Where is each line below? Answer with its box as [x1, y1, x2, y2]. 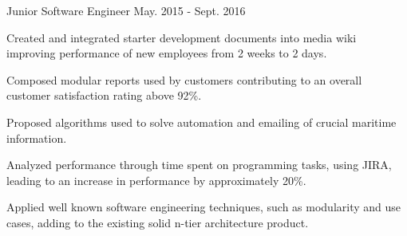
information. [6, 129, 67, 146]
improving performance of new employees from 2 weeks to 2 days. [6, 45, 327, 61]
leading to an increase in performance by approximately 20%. [6, 171, 306, 188]
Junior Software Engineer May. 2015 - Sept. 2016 [6, 2, 246, 18]
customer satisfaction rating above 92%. [6, 87, 202, 104]
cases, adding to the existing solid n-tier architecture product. [6, 214, 309, 230]
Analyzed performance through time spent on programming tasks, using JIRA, [6, 156, 392, 173]
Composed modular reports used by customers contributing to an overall [6, 71, 362, 88]
